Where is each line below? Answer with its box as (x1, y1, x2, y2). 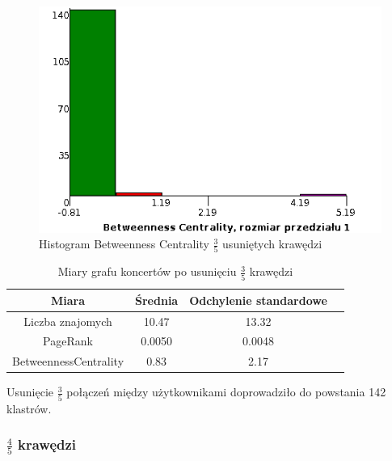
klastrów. (6, 400, 52, 417)
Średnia (135, 291, 179, 308)
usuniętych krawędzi (222, 235, 322, 252)
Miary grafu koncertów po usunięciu (57, 263, 237, 280)
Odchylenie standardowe (189, 291, 327, 308)
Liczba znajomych (23, 312, 112, 329)
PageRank (43, 332, 93, 349)
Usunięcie (6, 383, 54, 400)
